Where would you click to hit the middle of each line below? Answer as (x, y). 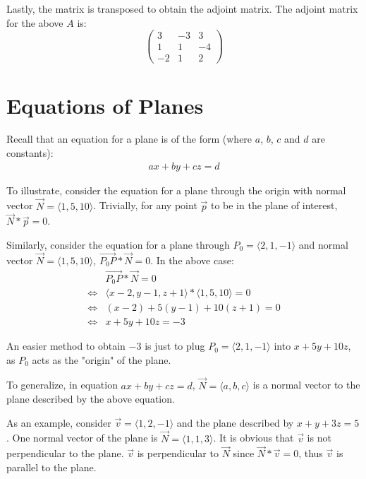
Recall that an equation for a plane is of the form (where (129, 139)
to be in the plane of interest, (274, 205)
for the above (35, 22)
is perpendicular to (178, 453)
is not (319, 438)
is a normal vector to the (306, 385)
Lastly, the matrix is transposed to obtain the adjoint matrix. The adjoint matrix (182, 8)
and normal (323, 244)
